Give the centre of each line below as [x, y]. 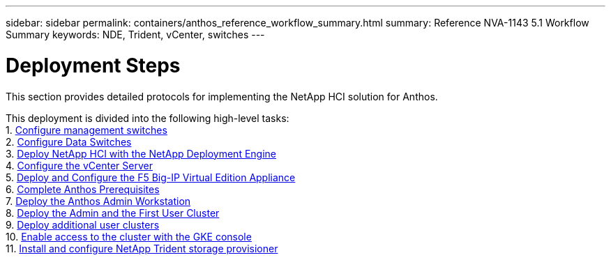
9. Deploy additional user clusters [83, 224]
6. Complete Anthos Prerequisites [83, 189]
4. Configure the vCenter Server [79, 165]
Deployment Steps [93, 65]
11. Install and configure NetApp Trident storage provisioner [142, 248]
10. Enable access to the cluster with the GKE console [129, 236]
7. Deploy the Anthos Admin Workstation [98, 201]
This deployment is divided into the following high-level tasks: [148, 118]
